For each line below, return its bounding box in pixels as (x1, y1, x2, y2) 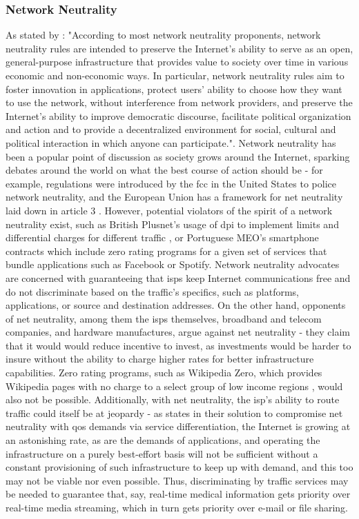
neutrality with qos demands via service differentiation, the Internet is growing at (6, 419, 351, 434)
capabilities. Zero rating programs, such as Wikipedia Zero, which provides (6, 365, 322, 380)
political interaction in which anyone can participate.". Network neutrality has (6, 135, 336, 150)
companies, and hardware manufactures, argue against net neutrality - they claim (6, 325, 350, 339)
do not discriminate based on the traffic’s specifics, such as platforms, (6, 284, 299, 298)
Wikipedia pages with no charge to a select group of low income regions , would (6, 378, 343, 393)
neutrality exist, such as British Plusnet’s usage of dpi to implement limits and (6, 216, 339, 231)
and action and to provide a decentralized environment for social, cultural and (6, 122, 336, 136)
